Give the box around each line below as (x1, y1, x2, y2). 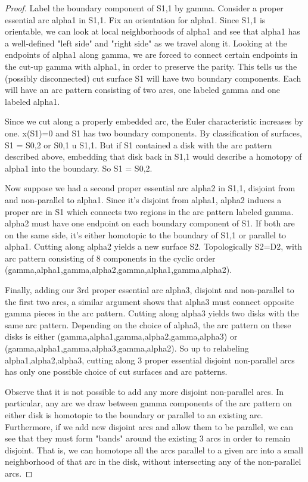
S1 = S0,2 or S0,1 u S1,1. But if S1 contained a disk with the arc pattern (5, 138, 272, 151)
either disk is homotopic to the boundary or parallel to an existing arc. (5, 409, 263, 421)
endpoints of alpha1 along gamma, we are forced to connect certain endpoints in (5, 48, 298, 61)
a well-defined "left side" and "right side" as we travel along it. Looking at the (5, 36, 287, 49)
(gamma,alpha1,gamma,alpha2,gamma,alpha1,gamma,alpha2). (5, 263, 232, 276)
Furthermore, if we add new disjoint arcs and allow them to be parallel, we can (5, 420, 293, 433)
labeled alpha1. (5, 95, 60, 107)
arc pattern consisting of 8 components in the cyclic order (5, 251, 216, 264)
